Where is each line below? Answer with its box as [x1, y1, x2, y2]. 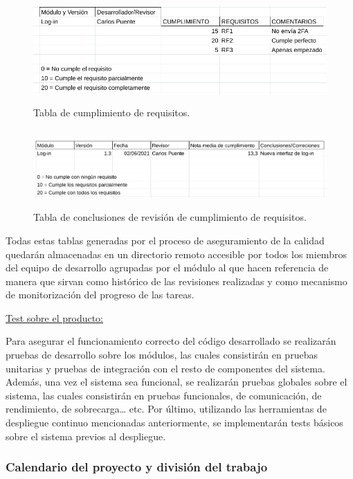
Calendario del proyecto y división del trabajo [6, 458, 268, 476]
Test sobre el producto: [6, 310, 104, 325]
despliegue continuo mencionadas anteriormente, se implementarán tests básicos [6, 415, 343, 430]
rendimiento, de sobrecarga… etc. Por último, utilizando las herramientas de [6, 401, 327, 416]
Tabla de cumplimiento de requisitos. [33, 105, 190, 119]
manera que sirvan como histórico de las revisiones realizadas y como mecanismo [6, 273, 347, 288]
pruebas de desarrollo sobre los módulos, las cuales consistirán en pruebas [6, 347, 318, 362]
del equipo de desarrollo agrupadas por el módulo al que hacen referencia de [6, 260, 329, 275]
